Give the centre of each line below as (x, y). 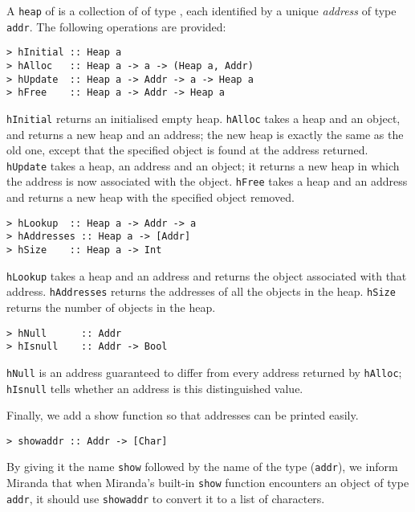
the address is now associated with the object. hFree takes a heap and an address (207, 181)
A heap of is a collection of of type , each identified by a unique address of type (201, 10)
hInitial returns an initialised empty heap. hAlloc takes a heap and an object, (203, 118)
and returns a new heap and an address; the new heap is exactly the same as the (205, 134)
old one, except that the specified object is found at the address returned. (187, 150)
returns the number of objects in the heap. (111, 307)
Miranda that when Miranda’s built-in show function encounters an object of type (208, 483)
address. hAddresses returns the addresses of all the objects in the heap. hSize (201, 291)
